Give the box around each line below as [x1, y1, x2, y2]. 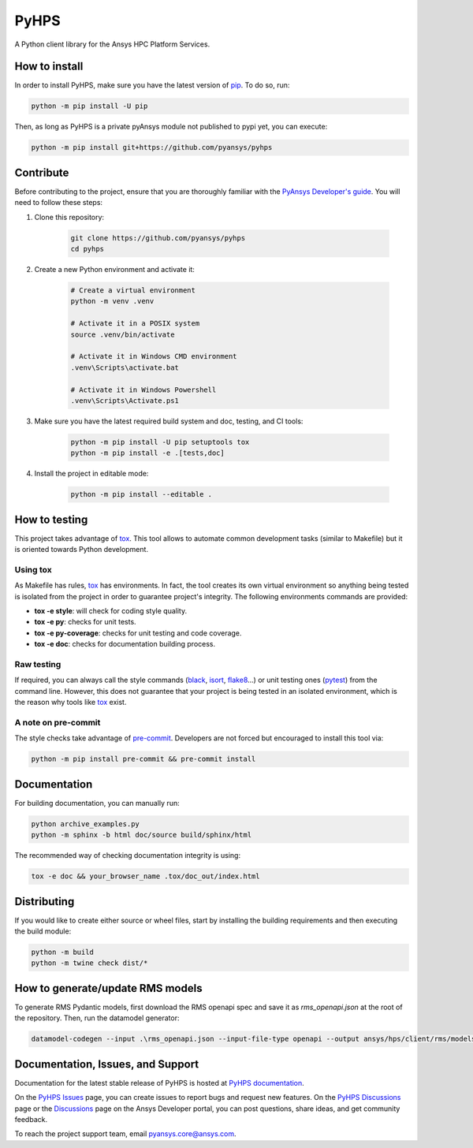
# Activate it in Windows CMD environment [70, 352, 237, 361]
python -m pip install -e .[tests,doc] [70, 449, 225, 457]
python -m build [31, 948, 95, 957]
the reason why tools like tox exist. [14, 698, 127, 707]
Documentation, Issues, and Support [14, 1057, 199, 1071]
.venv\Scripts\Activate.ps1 [70, 396, 179, 405]
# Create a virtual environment [70, 286, 196, 295]
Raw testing [14, 659, 61, 670]
